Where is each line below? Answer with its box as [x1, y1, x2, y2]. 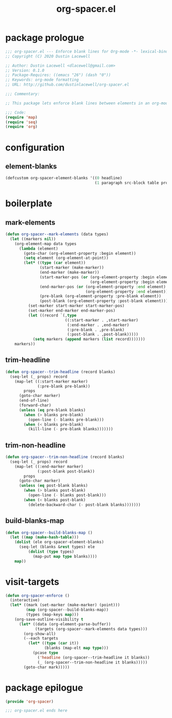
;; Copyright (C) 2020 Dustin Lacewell [5, 53, 91, 59]
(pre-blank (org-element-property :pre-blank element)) [39, 294, 161, 299]
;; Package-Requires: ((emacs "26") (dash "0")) [5, 72, 111, 78]
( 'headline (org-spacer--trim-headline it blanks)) [37, 655, 150, 660]
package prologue [5, 32, 84, 44]
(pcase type [32, 650, 58, 655]
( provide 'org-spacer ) [5, 699, 54, 704]
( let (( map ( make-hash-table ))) [10, 535, 79, 540]
